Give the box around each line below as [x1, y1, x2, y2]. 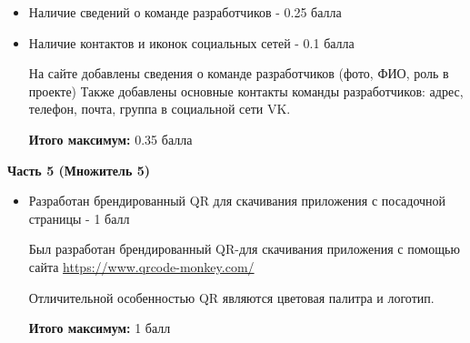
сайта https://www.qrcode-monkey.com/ [28, 257, 255, 276]
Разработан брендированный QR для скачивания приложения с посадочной [28, 191, 446, 210]
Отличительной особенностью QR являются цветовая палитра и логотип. [28, 288, 435, 307]
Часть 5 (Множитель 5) [7, 160, 150, 179]
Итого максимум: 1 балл [28, 318, 171, 338]
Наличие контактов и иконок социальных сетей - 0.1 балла [28, 33, 355, 52]
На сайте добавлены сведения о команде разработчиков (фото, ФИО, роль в [28, 64, 449, 83]
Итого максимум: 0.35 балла [28, 129, 193, 148]
